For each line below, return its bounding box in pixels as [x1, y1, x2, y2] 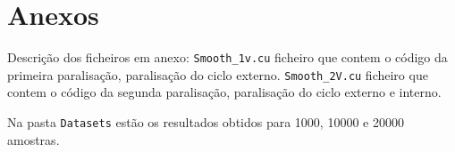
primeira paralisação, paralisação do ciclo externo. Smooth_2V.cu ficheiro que [7, 65, 428, 84]
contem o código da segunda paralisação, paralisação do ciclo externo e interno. [7, 83, 442, 101]
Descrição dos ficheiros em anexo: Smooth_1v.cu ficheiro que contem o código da [7, 48, 448, 67]
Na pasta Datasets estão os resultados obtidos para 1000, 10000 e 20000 [7, 113, 404, 132]
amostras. [7, 130, 60, 148]
